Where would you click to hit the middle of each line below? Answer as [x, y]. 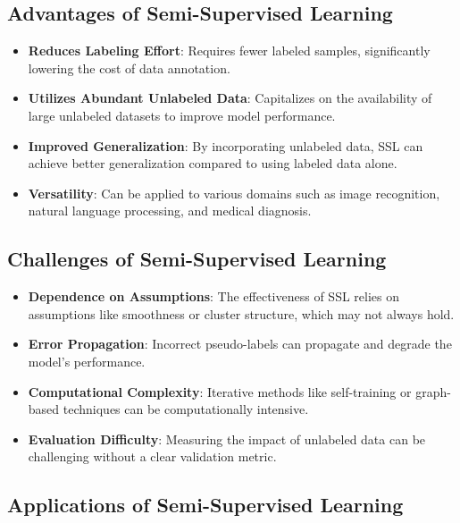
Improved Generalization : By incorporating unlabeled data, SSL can [226, 145]
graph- [433, 391]
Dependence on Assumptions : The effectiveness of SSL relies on [214, 296]
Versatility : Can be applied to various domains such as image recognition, [234, 193]
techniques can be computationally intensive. [186, 409]
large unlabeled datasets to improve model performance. [182, 115]
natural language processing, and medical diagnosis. [170, 211]
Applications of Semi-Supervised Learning [205, 505]
